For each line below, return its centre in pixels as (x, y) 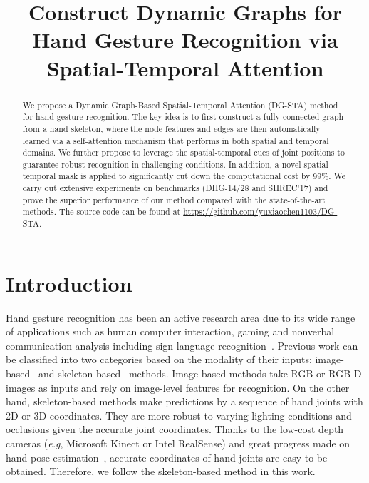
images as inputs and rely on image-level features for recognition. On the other (178, 387)
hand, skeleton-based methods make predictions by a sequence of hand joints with (184, 401)
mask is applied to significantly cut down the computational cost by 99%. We (202, 176)
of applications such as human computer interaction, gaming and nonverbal (170, 331)
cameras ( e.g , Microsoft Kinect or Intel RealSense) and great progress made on (178, 443)
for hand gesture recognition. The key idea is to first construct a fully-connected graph (183, 117)
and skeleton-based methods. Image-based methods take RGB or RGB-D (200, 373)
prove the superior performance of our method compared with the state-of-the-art (174, 199)
